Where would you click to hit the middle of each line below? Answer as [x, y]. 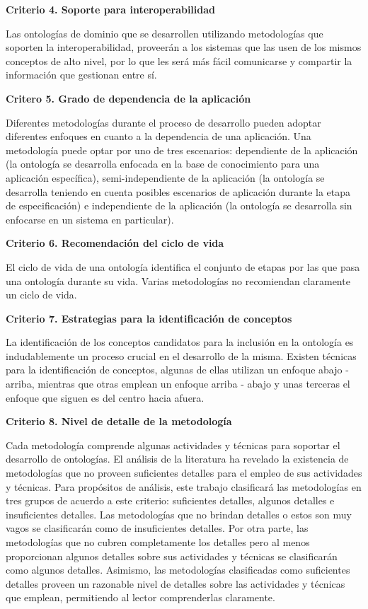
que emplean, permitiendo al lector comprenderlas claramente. [140, 597]
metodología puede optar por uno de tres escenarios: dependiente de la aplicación [182, 150]
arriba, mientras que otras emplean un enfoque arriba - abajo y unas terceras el [178, 384]
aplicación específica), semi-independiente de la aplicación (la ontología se [165, 177]
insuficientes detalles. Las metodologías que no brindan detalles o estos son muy [179, 514]
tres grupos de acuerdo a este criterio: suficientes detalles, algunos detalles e [170, 500]
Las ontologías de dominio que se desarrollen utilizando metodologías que [165, 33]
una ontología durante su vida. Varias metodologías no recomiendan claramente [178, 280]
